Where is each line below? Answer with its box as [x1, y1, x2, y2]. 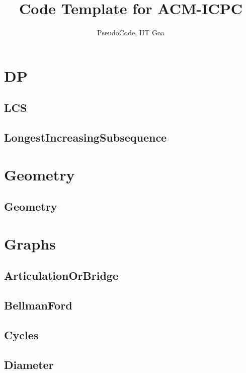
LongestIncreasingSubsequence [4, 130, 167, 145]
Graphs [4, 233, 56, 254]
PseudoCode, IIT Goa [97, 27, 165, 38]
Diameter [4, 356, 54, 372]
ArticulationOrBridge [4, 268, 118, 283]
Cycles [4, 327, 39, 342]
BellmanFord [4, 297, 72, 313]
